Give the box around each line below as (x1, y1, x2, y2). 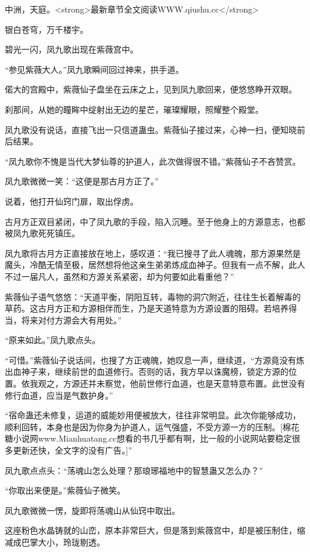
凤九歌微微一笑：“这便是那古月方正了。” (5, 175, 159, 187)
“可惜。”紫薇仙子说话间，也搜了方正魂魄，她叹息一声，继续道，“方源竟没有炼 (5, 353, 305, 366)
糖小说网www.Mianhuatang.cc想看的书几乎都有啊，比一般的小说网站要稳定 (5, 432, 292, 445)
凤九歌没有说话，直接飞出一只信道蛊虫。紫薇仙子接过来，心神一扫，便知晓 (5, 123, 297, 135)
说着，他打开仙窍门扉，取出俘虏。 (5, 195, 138, 207)
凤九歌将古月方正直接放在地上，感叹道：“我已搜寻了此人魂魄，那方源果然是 (5, 246, 301, 259)
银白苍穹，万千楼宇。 (5, 23, 88, 35)
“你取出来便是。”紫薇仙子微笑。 (5, 484, 126, 497)
